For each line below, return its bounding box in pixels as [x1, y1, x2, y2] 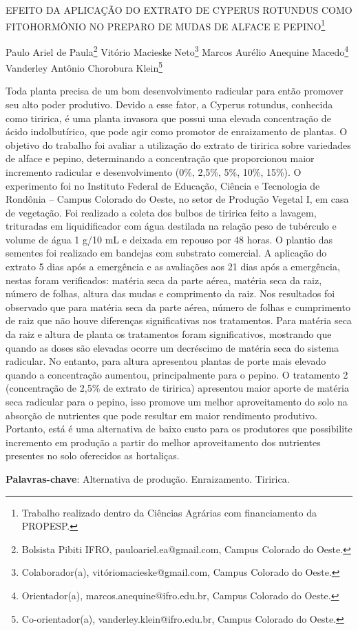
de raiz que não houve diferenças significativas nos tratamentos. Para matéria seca [6, 313, 352, 328]
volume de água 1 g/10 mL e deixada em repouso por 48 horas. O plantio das [6, 232, 333, 246]
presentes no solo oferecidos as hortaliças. [6, 448, 180, 463]
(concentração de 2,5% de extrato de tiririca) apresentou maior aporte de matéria [6, 381, 349, 395]
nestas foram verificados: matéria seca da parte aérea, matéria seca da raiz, [6, 272, 322, 287]
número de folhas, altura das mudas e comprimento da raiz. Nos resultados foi [6, 286, 335, 301]
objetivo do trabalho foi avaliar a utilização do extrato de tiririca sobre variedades [6, 137, 351, 152]
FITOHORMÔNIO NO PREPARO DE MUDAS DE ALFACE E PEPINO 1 [6, 17, 326, 33]
